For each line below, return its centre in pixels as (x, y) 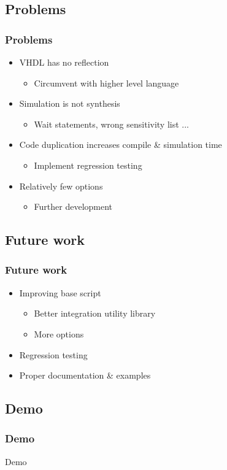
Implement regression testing (88, 165)
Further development (73, 206)
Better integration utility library (95, 313)
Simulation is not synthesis (70, 103)
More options (59, 333)
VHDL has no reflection (64, 62)
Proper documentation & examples (85, 375)
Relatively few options (61, 186)
